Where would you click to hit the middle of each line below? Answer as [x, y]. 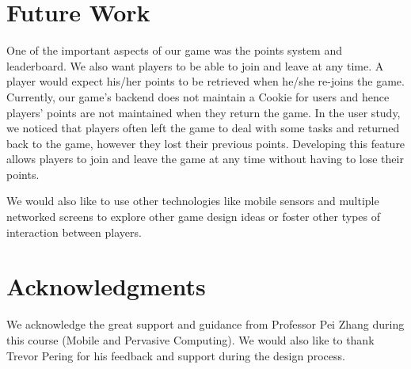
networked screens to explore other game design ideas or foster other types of [194, 217]
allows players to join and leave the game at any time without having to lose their [205, 159]
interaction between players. [74, 232]
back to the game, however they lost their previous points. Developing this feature [206, 143]
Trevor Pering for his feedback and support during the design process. [176, 355]
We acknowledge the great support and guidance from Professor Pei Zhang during [205, 324]
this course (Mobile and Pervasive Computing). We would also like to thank [190, 339]
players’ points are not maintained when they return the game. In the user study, [204, 112]
